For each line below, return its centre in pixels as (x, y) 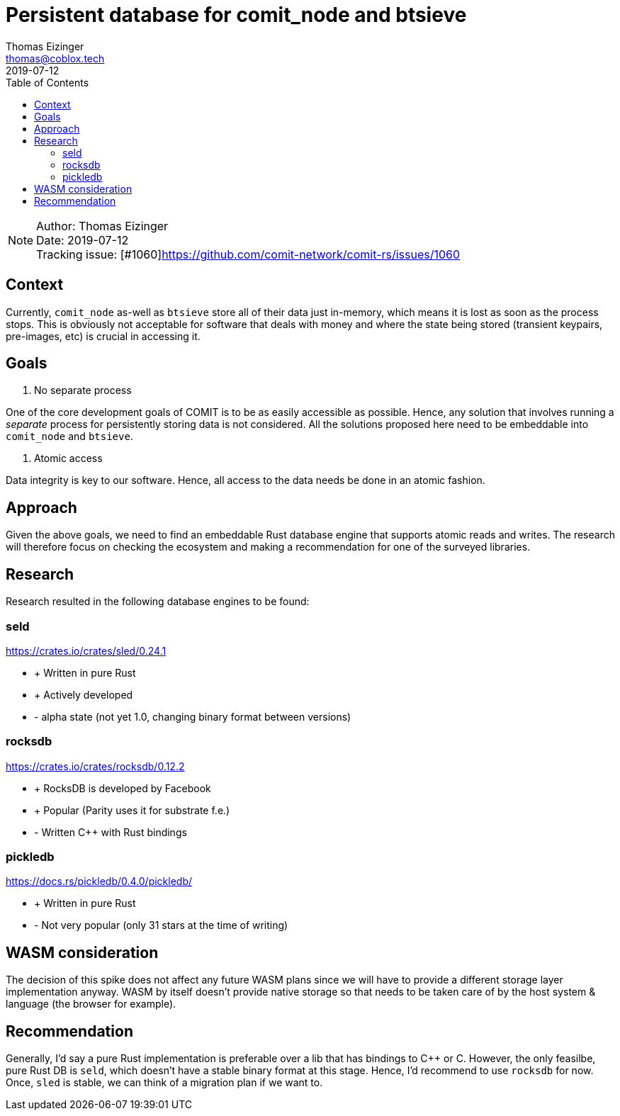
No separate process (83, 390)
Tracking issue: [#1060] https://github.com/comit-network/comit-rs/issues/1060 (248, 254)
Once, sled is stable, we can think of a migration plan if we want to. (164, 1083)
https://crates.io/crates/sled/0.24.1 (86, 650)
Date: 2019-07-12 (83, 240)
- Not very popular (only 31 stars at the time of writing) (161, 925)
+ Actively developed (84, 694)
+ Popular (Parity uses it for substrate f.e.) (132, 810)
